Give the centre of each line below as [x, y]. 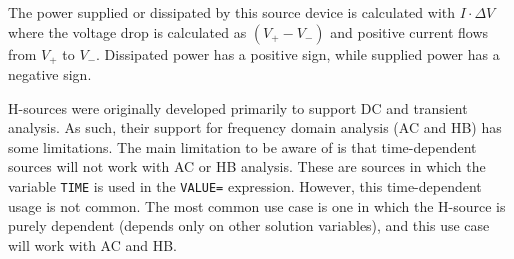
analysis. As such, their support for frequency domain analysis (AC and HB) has [255, 127]
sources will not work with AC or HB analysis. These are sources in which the [247, 166]
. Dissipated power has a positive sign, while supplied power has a [298, 53]
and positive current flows [409, 31]
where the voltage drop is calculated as [127, 31]
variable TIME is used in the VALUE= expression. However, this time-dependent [245, 186]
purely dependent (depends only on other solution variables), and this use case [249, 225]
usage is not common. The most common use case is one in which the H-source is [257, 205]
